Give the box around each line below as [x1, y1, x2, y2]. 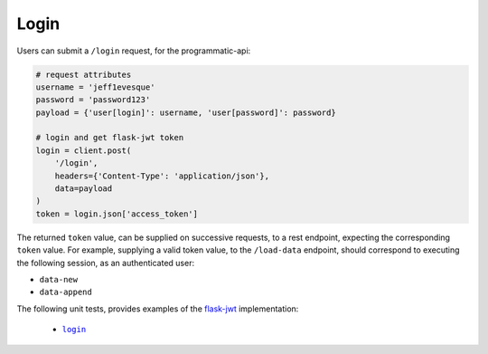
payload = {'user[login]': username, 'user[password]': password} [35, 107, 336, 118]
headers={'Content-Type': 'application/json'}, [54, 170, 270, 181]
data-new [39, 274, 79, 284]
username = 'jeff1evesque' [35, 81, 155, 92]
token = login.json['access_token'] [35, 208, 199, 219]
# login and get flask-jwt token [35, 132, 184, 143]
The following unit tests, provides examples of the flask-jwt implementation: [16, 303, 299, 314]
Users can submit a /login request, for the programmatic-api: [16, 45, 251, 56]
